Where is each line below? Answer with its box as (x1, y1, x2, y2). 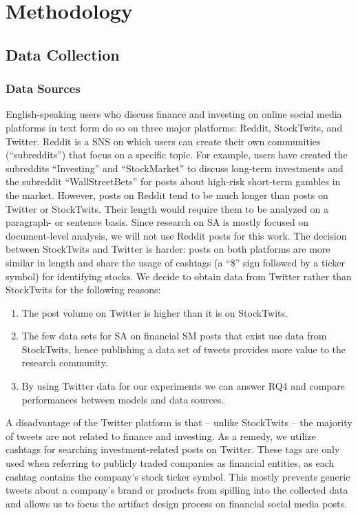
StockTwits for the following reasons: (6, 282, 161, 297)
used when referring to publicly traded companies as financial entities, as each (6, 456, 335, 470)
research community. (21, 355, 108, 370)
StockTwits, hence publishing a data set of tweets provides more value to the (21, 341, 346, 356)
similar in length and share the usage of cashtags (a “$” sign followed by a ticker (6, 255, 345, 269)
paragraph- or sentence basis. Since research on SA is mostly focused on (6, 215, 309, 229)
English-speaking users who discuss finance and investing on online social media (6, 107, 342, 121)
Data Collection (6, 43, 120, 65)
